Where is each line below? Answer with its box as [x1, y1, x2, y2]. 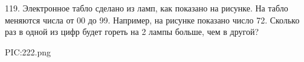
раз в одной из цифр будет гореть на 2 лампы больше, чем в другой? [5, 25, 259, 38]
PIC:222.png [5, 45, 51, 58]
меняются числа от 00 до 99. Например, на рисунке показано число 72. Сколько [5, 13, 300, 26]
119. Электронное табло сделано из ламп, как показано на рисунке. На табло [5, 2, 288, 14]
